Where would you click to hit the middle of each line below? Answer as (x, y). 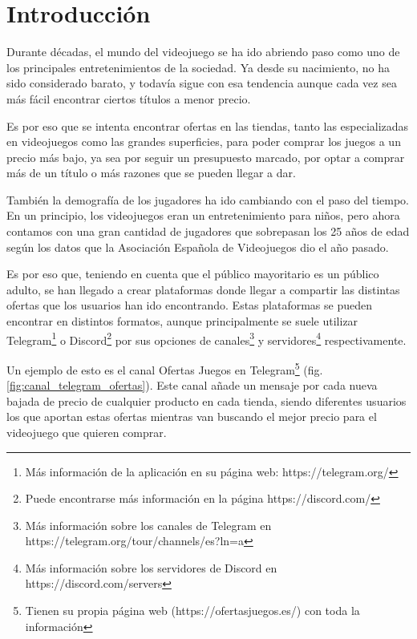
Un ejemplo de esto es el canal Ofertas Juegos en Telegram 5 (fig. (165, 368)
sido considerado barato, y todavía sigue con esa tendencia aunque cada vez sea (202, 83)
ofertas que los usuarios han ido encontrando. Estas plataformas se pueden (189, 305)
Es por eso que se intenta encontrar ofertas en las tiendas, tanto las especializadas (208, 125)
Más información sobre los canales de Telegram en (148, 525)
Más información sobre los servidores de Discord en (151, 567)
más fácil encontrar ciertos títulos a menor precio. (129, 98)
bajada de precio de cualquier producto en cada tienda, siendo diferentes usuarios (206, 400)
